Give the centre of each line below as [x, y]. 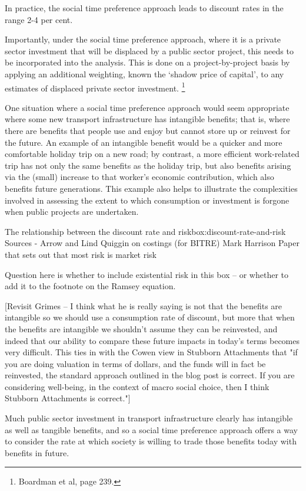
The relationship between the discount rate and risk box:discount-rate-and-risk [145, 231]
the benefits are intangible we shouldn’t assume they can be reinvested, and [141, 328]
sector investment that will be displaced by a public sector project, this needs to [149, 50]
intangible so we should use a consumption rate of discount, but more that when [150, 317]
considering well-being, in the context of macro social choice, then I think [137, 386]
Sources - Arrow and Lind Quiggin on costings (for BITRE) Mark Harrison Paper [152, 243]
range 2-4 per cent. [39, 19]
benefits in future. [37, 452]
